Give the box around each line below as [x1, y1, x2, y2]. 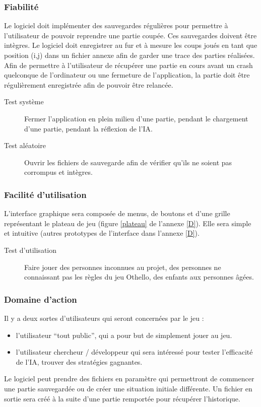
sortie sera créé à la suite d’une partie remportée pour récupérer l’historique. [4, 393, 240, 403]
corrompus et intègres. [24, 167, 93, 177]
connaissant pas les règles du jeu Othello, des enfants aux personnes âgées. [24, 272, 254, 282]
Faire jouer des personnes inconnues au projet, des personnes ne [24, 261, 221, 272]
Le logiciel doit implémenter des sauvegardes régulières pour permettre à [4, 20, 228, 31]
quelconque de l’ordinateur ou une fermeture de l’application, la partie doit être [4, 70, 250, 80]
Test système [4, 96, 44, 107]
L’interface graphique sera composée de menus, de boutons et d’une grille [4, 208, 230, 219]
